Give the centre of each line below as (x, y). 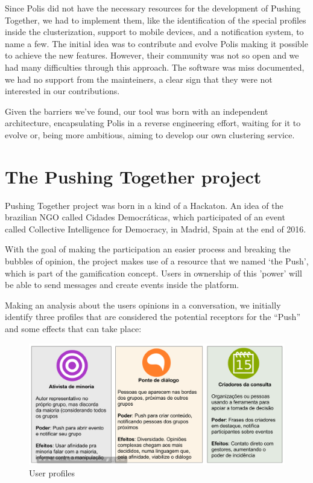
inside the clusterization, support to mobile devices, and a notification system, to (154, 32)
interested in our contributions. (62, 91)
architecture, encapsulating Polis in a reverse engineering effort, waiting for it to (153, 123)
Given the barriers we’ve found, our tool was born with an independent (137, 111)
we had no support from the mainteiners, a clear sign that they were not (139, 79)
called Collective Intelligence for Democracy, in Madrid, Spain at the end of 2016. (156, 229)
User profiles (52, 473)
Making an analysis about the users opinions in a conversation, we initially (143, 305)
